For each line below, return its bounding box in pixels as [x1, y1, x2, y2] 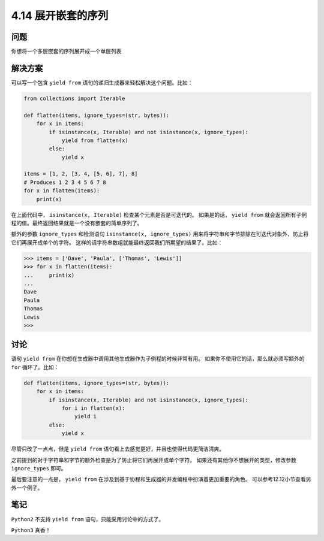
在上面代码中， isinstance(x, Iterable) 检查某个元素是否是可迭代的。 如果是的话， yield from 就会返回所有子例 [11, 211, 307, 218]
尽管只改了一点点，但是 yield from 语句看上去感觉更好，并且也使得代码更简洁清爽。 [11, 445, 225, 452]
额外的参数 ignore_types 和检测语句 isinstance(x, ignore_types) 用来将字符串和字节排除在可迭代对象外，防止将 [11, 231, 309, 238]
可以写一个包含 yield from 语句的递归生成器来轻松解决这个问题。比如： [11, 78, 193, 86]
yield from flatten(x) [61, 137, 128, 144]
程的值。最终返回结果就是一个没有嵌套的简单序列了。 [11, 219, 143, 227]
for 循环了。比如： [11, 363, 59, 371]
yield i [74, 413, 97, 420]
